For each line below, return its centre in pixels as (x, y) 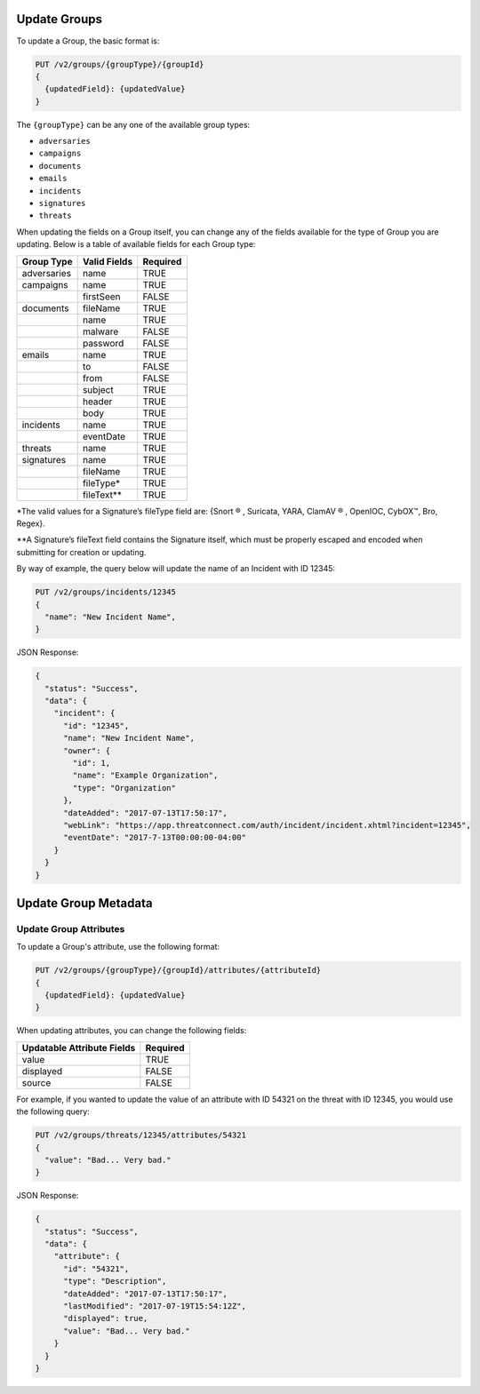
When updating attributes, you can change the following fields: (132, 1031)
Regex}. (31, 523)
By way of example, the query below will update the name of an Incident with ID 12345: (176, 569)
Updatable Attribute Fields (79, 1047)
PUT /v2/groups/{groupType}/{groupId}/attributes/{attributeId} (178, 970)
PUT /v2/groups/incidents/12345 (106, 592)
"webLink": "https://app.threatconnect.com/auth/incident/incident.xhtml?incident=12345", (267, 825)
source (36, 1082)
